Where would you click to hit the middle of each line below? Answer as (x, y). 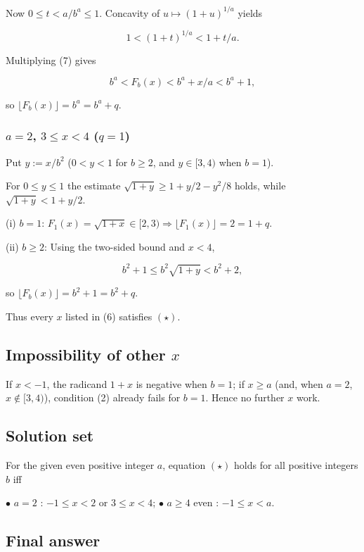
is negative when (171, 383)
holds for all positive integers (296, 465)
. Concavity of (130, 12)
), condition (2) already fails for (112, 397)
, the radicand (77, 383)
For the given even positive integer (80, 465)
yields (250, 12)
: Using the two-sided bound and (115, 246)
